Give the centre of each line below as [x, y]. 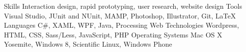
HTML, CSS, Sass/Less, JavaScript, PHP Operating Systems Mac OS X [113, 34]
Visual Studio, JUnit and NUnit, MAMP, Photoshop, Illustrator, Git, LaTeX [120, 15]
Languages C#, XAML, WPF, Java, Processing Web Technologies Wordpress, [122, 25]
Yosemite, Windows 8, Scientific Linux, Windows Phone [88, 44]
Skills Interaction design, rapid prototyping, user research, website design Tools [123, 6]
